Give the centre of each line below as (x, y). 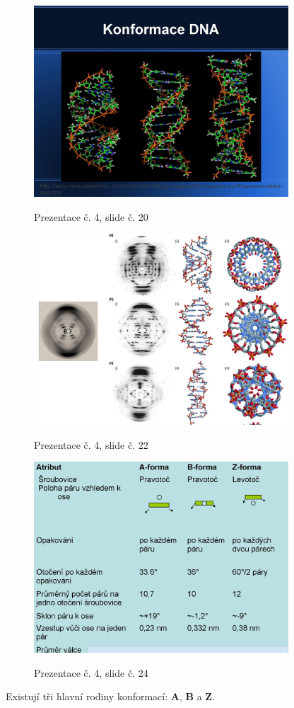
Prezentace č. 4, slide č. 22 (91, 444)
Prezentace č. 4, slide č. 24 (91, 672)
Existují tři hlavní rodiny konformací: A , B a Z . (111, 696)
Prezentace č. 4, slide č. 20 (91, 216)
